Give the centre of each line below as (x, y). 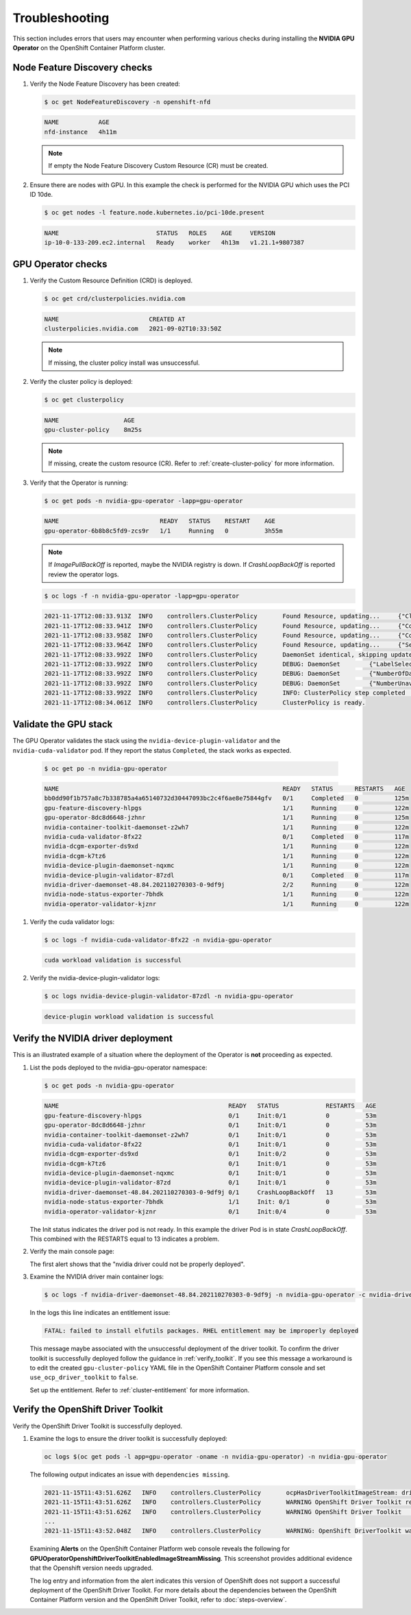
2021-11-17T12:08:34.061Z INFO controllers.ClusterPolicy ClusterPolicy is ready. (205, 702)
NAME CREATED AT (115, 319)
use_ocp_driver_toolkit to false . (84, 1377)
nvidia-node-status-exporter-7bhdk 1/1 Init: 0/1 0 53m (210, 1202)
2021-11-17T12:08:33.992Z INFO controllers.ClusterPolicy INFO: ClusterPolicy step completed (225, 693)
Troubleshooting (61, 18)
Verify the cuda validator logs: (72, 921)
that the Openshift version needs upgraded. (91, 1568)
